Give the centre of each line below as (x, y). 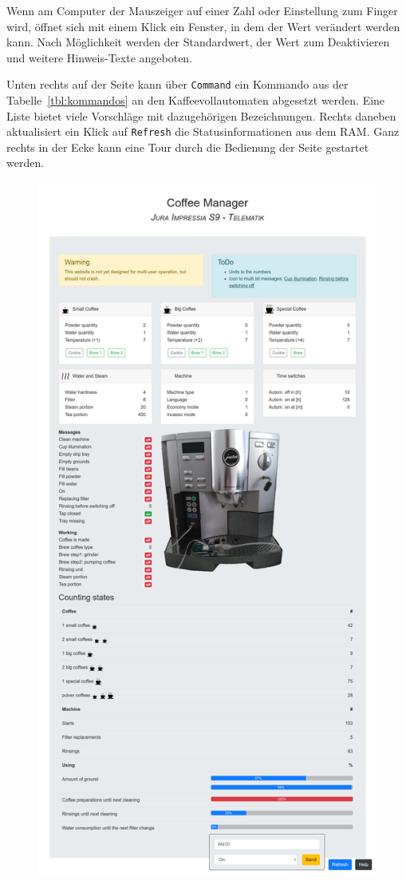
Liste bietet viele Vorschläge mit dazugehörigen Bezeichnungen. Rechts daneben (201, 115)
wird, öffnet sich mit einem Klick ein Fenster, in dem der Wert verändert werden (203, 26)
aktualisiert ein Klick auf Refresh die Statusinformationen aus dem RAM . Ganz (203, 131)
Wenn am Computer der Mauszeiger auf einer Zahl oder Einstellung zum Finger (202, 10)
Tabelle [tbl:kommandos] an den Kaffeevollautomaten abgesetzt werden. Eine (196, 100)
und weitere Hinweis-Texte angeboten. (100, 57)
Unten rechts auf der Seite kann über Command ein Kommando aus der (177, 84)
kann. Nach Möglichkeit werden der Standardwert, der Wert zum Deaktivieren (198, 42)
